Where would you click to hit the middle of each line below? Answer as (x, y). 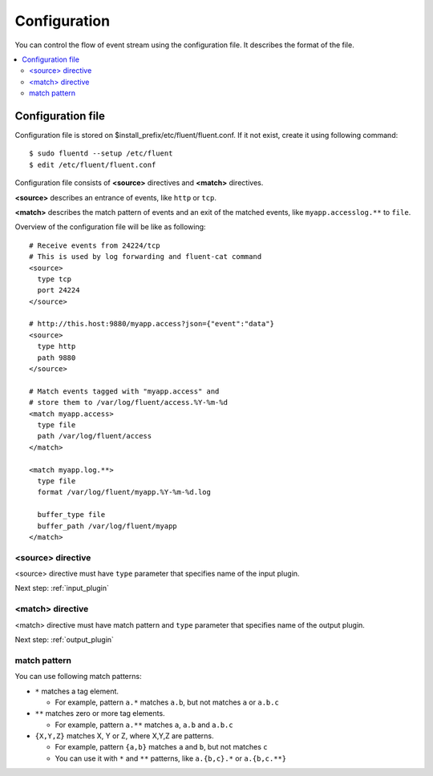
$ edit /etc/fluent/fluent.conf (93, 165)
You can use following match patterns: (78, 677)
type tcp (55, 279)
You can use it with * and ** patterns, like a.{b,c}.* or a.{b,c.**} (171, 758)
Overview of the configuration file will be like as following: (110, 227)
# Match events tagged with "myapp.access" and (124, 391)
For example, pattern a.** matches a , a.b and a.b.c (144, 725)
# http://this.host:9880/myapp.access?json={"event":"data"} (152, 324)
